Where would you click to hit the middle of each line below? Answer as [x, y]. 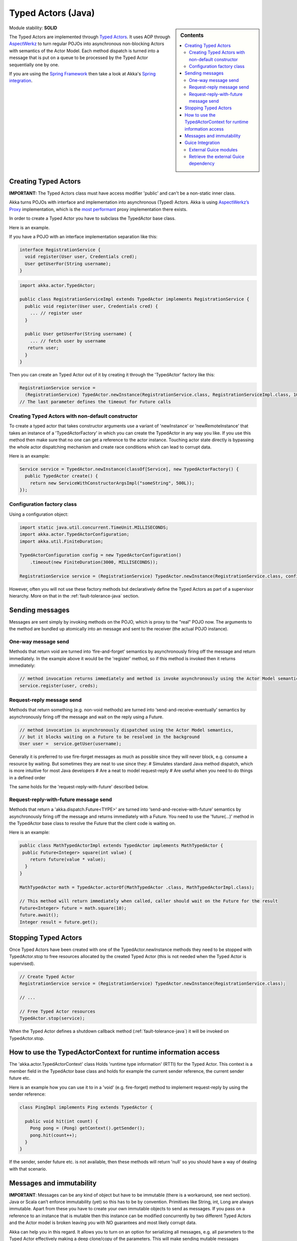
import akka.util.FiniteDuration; [61, 541]
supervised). [22, 964]
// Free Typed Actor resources [58, 1011]
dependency [202, 163]
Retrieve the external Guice [217, 157]
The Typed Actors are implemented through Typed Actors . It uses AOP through [90, 37]
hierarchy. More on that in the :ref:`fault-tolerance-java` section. [74, 596]
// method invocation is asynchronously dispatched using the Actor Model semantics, [126, 730]
